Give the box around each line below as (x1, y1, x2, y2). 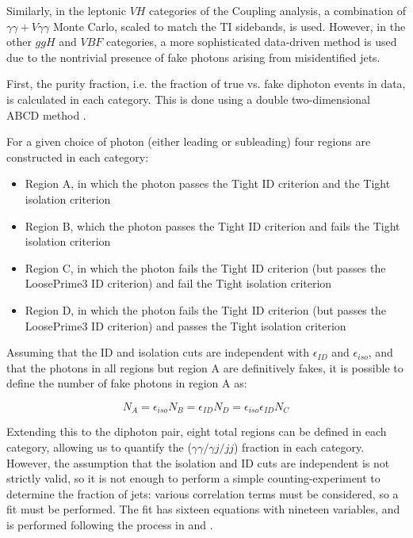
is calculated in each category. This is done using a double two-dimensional (6, 90, 370, 107)
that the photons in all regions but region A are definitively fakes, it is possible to (6, 359, 403, 376)
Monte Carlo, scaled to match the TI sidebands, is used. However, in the (53, 17, 406, 34)
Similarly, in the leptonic (6, 2, 126, 18)
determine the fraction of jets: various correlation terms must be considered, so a (6, 485, 399, 502)
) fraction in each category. (234, 438, 365, 455)
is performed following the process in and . (6, 516, 213, 532)
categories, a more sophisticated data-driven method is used (106, 33, 397, 50)
